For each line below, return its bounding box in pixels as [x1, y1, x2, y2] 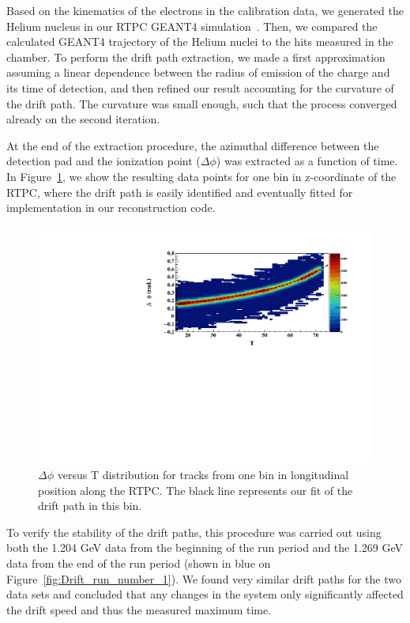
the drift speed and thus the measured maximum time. [6, 601, 272, 617]
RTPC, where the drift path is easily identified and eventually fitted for [6, 183, 353, 200]
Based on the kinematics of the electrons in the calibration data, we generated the [6, 2, 404, 18]
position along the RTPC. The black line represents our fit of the [38, 481, 353, 498]
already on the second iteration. [6, 111, 160, 127]
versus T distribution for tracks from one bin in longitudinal [57, 466, 349, 482]
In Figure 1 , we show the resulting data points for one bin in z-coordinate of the [6, 168, 397, 184]
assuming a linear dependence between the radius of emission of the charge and [6, 64, 390, 81]
